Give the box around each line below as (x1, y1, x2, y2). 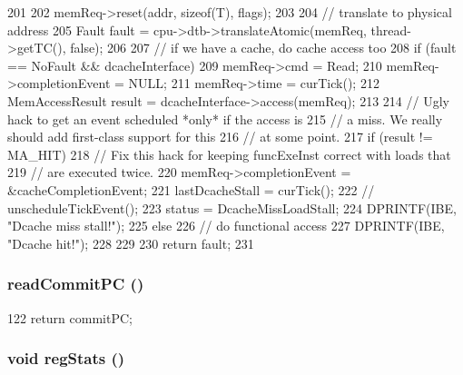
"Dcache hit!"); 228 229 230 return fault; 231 (7, 233, 254, 252)
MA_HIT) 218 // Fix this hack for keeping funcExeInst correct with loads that (7, 144, 451, 163)
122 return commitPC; (7, 308, 133, 327)
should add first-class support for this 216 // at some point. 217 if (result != (7, 127, 433, 146)
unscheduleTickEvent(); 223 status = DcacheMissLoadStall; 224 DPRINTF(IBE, (7, 198, 457, 217)
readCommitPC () (7, 272, 144, 295)
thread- (370, 20, 411, 39)
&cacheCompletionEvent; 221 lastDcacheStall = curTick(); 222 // (7, 180, 375, 199)
